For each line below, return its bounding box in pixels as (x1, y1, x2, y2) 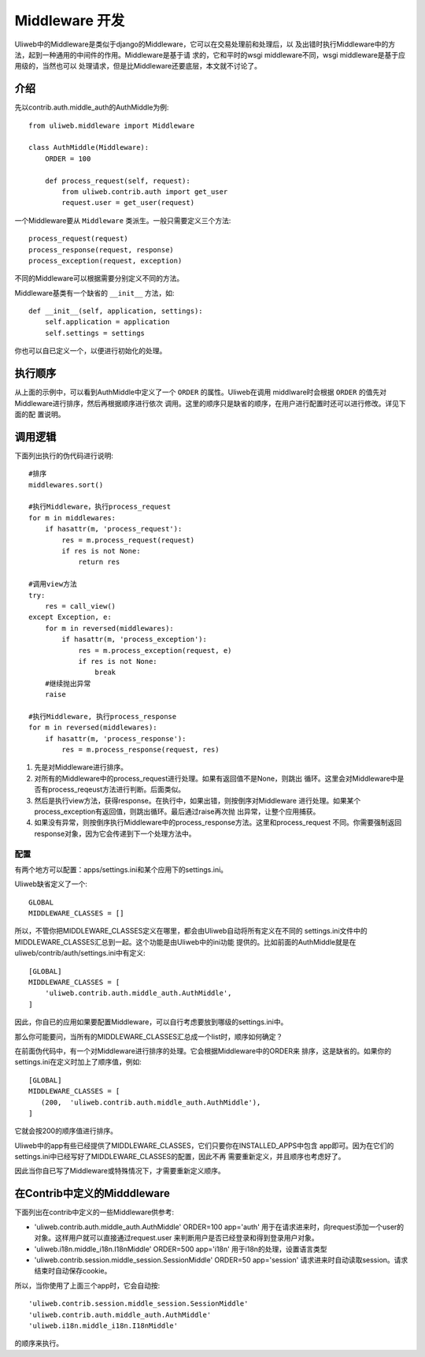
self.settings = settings (44, 328, 146, 337)
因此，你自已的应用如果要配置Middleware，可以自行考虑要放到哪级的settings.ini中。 (14, 1017, 288, 1027)
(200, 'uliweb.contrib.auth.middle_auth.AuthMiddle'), (40, 1098, 261, 1107)
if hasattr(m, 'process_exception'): (61, 635, 208, 644)
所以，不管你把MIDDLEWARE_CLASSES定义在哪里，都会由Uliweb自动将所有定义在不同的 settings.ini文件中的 (14, 926, 368, 936)
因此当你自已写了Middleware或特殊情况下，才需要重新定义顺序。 (14, 1166, 225, 1176)
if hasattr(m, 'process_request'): (44, 524, 183, 534)
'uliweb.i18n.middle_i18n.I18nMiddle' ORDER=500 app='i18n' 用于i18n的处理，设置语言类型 (34, 1244, 327, 1254)
